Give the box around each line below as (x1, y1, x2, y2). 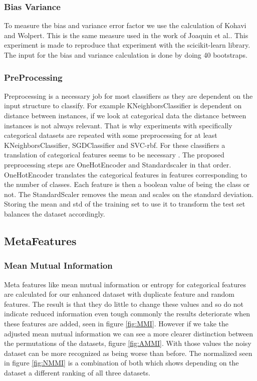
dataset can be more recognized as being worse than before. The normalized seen (4, 347, 252, 358)
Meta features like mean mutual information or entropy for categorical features (4, 279, 246, 289)
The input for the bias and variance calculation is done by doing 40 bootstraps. (4, 50, 247, 60)
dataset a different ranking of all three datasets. (4, 367, 151, 377)
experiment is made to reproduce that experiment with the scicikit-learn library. (4, 40, 250, 50)
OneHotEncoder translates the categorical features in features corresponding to (4, 169, 247, 179)
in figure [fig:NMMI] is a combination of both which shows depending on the (4, 357, 239, 368)
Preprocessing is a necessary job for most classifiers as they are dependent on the (4, 90, 253, 101)
